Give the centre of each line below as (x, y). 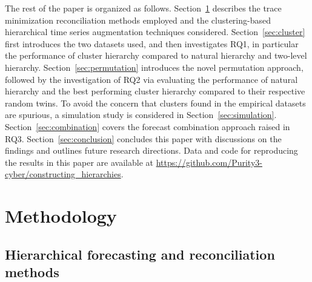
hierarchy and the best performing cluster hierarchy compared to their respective (155, 91)
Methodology (61, 216)
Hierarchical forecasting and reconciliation (140, 254)
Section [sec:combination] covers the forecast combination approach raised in (148, 126)
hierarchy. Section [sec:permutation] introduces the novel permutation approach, (154, 67)
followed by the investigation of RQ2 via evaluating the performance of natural (151, 79)
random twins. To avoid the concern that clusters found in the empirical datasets (155, 103)
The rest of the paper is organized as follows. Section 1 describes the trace (143, 8)
